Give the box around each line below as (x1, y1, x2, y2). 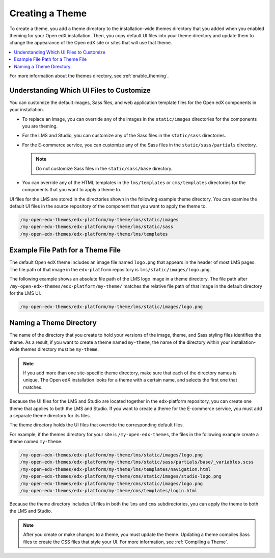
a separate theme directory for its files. (9, 412, 91, 418)
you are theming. (22, 123, 58, 129)
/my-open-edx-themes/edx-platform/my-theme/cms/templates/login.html (20, 488, 198, 494)
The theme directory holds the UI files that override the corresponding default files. (9, 422, 184, 428)
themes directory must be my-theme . (20, 346, 99, 352)
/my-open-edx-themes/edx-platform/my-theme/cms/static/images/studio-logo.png (20, 473, 222, 479)
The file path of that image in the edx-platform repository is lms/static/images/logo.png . (9, 266, 211, 272)
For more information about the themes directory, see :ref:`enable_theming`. (9, 72, 169, 79)
